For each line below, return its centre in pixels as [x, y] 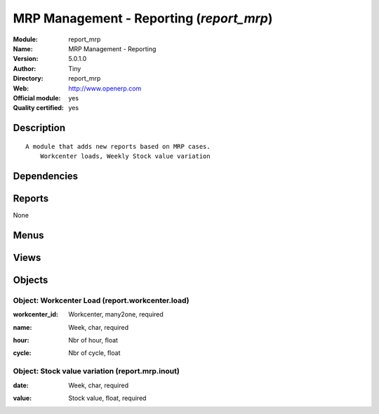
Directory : [28, 79]
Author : [25, 68]
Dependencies [46, 176]
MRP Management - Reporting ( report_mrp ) [143, 18]
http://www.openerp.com [105, 88]
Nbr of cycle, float [94, 353]
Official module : [37, 98]
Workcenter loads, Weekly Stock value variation [125, 156]
